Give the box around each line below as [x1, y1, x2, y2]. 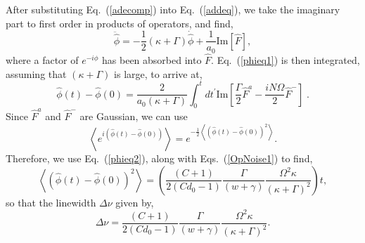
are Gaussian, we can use [79, 109, 188, 124]
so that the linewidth [6, 195, 96, 209]
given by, [115, 195, 154, 209]
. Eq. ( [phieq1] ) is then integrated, [211, 52, 360, 67]
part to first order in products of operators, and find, [6, 15, 233, 30]
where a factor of [6, 52, 79, 67]
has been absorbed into [102, 52, 202, 67]
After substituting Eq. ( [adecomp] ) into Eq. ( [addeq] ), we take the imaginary [6, 2, 340, 16]
